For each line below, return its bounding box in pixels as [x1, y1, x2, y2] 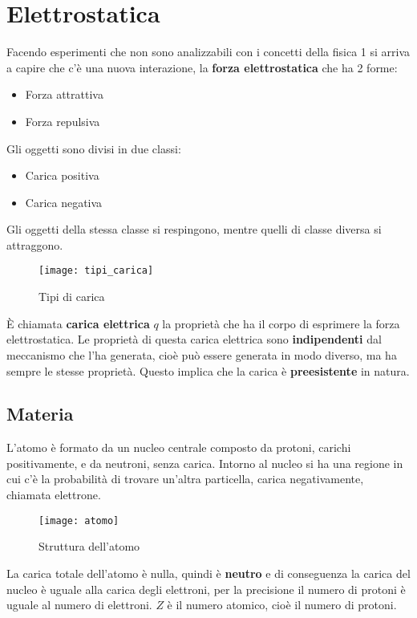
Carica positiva [25, 167, 99, 184]
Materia [6, 401, 74, 426]
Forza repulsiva [25, 112, 100, 129]
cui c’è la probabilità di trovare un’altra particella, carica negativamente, [6, 470, 364, 487]
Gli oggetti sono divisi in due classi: [6, 140, 181, 157]
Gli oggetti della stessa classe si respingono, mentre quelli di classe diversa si [6, 221, 382, 238]
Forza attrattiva [25, 86, 103, 103]
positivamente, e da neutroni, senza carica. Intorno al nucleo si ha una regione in [6, 454, 403, 471]
